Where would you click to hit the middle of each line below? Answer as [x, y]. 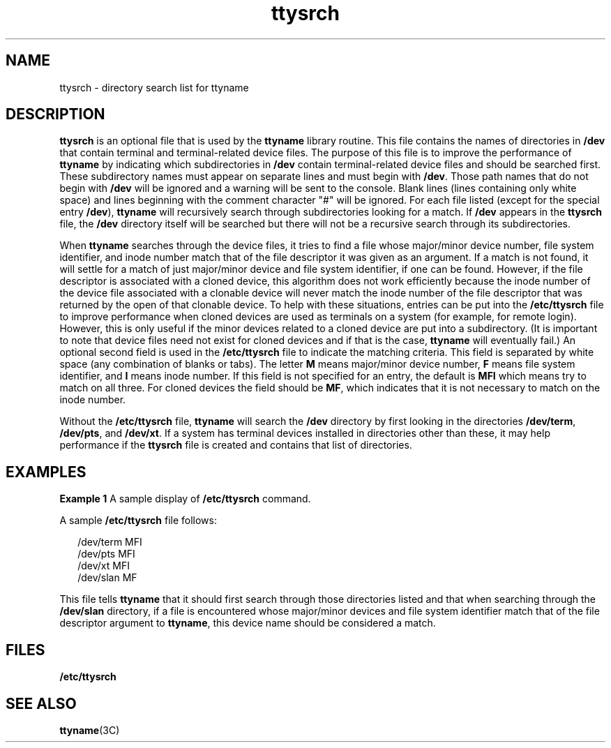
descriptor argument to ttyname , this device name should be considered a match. [248, 623]
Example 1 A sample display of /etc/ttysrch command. [185, 499]
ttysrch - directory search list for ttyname [154, 87]
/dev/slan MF [107, 578]
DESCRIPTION [55, 114]
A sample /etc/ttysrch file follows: [138, 521]
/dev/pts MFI [106, 554]
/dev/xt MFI [104, 566]
